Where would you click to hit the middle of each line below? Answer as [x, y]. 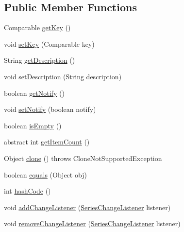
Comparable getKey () [37, 27]
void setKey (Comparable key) [49, 44]
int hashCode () [27, 191]
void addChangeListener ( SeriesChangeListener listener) [87, 207]
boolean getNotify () [34, 93]
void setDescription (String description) [63, 76]
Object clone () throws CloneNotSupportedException [83, 158]
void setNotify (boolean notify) [50, 109]
